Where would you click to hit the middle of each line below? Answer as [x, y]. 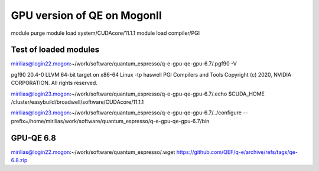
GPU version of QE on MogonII [86, 15]
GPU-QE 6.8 [33, 138]
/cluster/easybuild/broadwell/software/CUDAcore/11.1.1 [77, 102]
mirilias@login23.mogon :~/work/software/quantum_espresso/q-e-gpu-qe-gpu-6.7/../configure [126, 113]
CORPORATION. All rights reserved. [54, 83]
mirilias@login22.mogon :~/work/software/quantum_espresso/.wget [93, 152]
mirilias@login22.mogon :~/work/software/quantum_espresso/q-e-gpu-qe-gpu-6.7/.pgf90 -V [124, 64]
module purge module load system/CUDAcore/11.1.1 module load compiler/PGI [105, 33]
